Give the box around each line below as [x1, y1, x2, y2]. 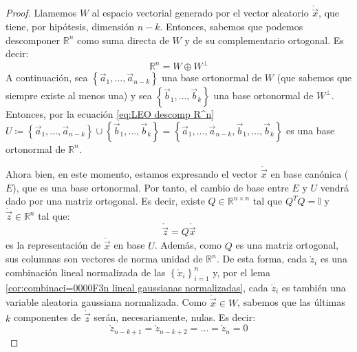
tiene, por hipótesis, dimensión [6, 19, 134, 34]
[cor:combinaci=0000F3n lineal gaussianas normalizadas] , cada [6, 280, 268, 294]
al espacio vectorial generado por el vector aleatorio [91, 6, 309, 20]
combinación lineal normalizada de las [6, 265, 166, 279]
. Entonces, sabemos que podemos [160, 19, 303, 34]
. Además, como [154, 238, 222, 252]
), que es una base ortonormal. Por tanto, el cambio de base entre [12, 180, 289, 194]
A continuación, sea [6, 70, 88, 85]
